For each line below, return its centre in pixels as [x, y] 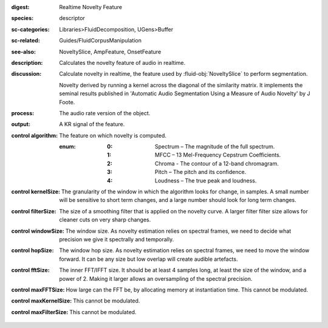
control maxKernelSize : [42, 301]
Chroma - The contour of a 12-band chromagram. [217, 163]
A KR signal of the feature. [92, 124]
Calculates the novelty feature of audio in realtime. [122, 62]
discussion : [26, 74]
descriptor [72, 18]
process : [23, 113]
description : [27, 62]
